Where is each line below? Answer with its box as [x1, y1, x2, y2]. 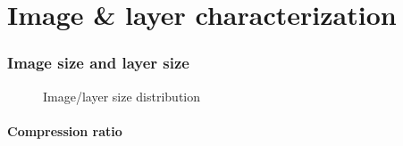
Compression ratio [7, 121, 122, 140]
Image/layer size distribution [43, 86, 201, 105]
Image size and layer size [7, 52, 189, 74]
